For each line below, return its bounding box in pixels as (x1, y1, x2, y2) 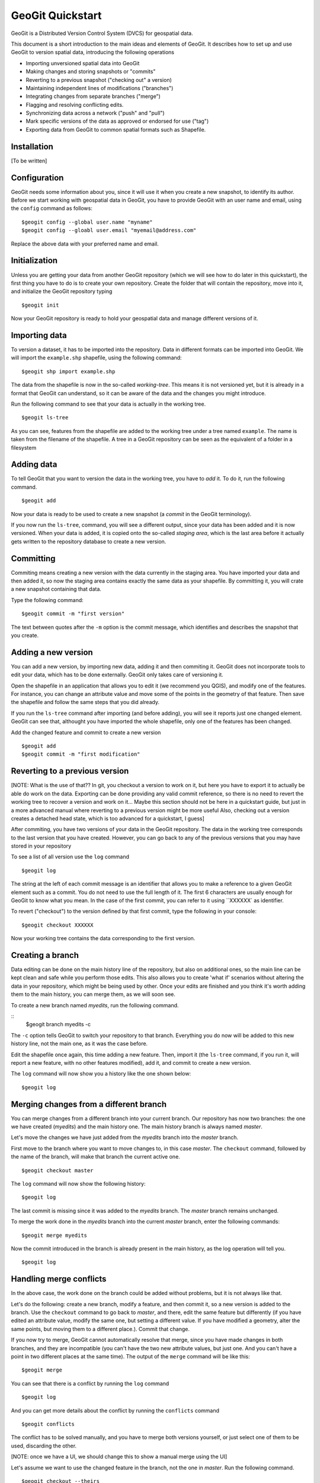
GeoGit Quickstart (11, 9, 102, 22)
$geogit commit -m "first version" (21, 610, 125, 617)
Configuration (11, 173, 64, 183)
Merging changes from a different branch (11, 1099, 167, 1109)
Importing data (11, 330, 68, 340)
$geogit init (21, 301, 59, 308)
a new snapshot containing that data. (11, 585, 102, 593)
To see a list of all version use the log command (11, 853, 130, 860)
